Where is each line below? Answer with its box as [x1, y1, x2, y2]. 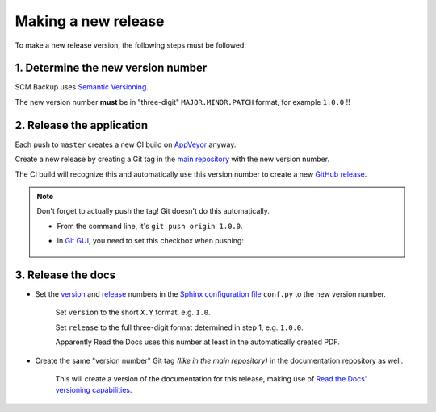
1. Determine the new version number [15, 61, 208, 75]
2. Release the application [15, 118, 149, 132]
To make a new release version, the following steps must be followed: [15, 40, 246, 50]
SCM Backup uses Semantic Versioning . [15, 82, 149, 92]
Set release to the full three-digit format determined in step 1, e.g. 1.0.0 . [55, 323, 304, 332]
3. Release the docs [15, 268, 116, 281]
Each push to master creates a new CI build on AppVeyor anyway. [15, 139, 237, 149]
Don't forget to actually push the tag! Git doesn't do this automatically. [36, 206, 270, 216]
